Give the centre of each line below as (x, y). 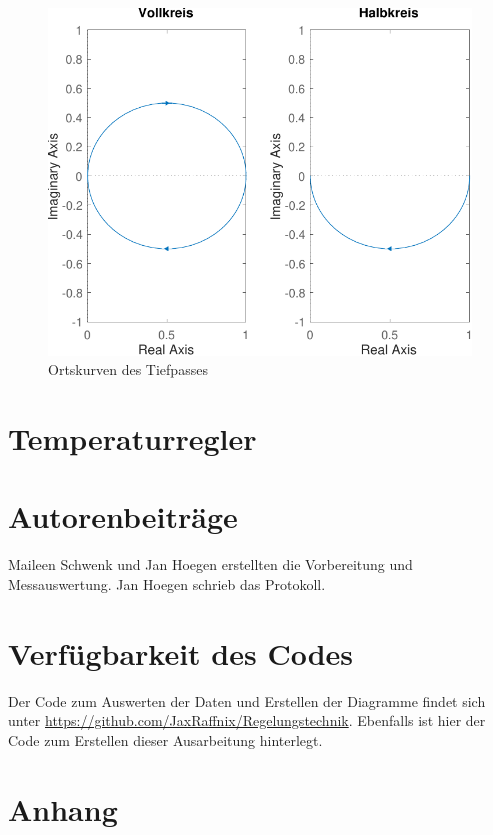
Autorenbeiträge (123, 516)
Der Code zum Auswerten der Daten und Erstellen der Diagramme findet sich (247, 700)
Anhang (63, 808)
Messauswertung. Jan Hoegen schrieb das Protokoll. (167, 583)
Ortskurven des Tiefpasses (128, 369)
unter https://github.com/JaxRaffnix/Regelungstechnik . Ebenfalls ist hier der (247, 720)
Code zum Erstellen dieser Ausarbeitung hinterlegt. (165, 739)
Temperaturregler (132, 437)
